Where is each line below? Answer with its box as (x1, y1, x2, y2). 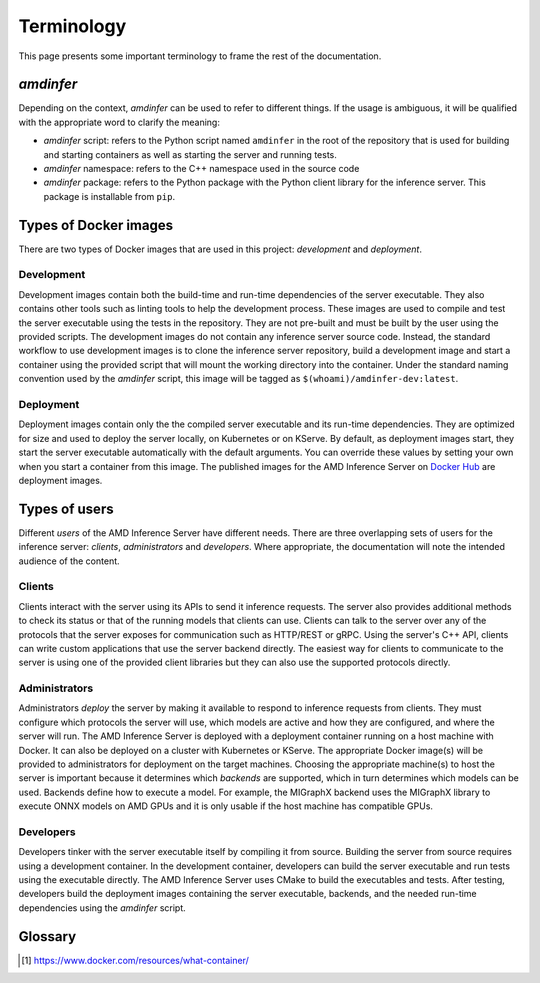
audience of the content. (18, 555, 120, 567)
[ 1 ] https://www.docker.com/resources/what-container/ (21, 954, 249, 966)
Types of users (18, 500, 114, 517)
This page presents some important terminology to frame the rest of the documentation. (18, 50, 382, 62)
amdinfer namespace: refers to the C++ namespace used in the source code (43, 163, 360, 175)
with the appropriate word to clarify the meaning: (18, 116, 220, 128)
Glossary (18, 928, 77, 945)
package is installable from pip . (43, 190, 175, 202)
